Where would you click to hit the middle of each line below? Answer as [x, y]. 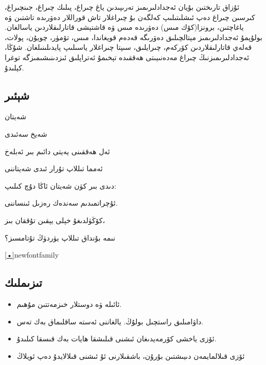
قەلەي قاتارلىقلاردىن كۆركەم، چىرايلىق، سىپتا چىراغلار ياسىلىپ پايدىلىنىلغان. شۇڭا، [128, 47]
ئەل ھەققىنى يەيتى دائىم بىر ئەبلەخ [57, 151]
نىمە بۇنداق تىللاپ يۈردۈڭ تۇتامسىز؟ [60, 237]
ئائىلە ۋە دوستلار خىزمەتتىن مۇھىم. [69, 304]
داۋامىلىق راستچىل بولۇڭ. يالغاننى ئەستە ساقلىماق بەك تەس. [110, 321]
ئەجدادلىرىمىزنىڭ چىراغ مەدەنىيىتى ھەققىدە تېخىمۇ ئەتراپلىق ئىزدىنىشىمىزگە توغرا [127, 57]
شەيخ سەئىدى [26, 133]
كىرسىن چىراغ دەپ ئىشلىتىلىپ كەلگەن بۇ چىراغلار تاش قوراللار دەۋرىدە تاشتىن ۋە [130, 17]
